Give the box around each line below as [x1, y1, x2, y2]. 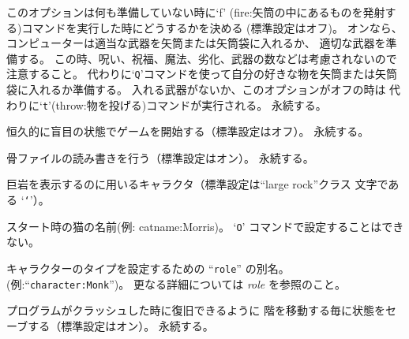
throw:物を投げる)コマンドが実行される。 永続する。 [55, 96, 327, 113]
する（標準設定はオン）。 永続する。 [28, 317, 214, 333]
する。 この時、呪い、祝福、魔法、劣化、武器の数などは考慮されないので [17, 50, 397, 66]
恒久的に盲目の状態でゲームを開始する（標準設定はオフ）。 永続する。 [6, 123, 370, 140]
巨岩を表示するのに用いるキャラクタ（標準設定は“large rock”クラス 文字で [6, 176, 388, 192]
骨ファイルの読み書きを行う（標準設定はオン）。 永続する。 [6, 149, 314, 166]
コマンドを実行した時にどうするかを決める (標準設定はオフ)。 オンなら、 [21, 19, 403, 35]
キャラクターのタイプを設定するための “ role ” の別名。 [6, 259, 290, 276]
